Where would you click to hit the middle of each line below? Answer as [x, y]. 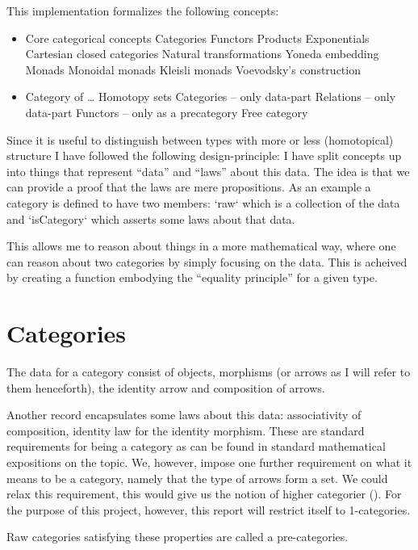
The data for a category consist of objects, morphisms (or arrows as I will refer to [209, 372]
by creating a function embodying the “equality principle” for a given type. [192, 277]
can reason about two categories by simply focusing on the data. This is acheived [207, 261]
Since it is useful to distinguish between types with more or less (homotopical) [200, 139]
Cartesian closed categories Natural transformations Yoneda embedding [202, 54]
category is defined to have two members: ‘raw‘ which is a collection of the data [203, 202]
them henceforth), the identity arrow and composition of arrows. [166, 387]
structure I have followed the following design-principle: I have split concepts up [204, 155]
